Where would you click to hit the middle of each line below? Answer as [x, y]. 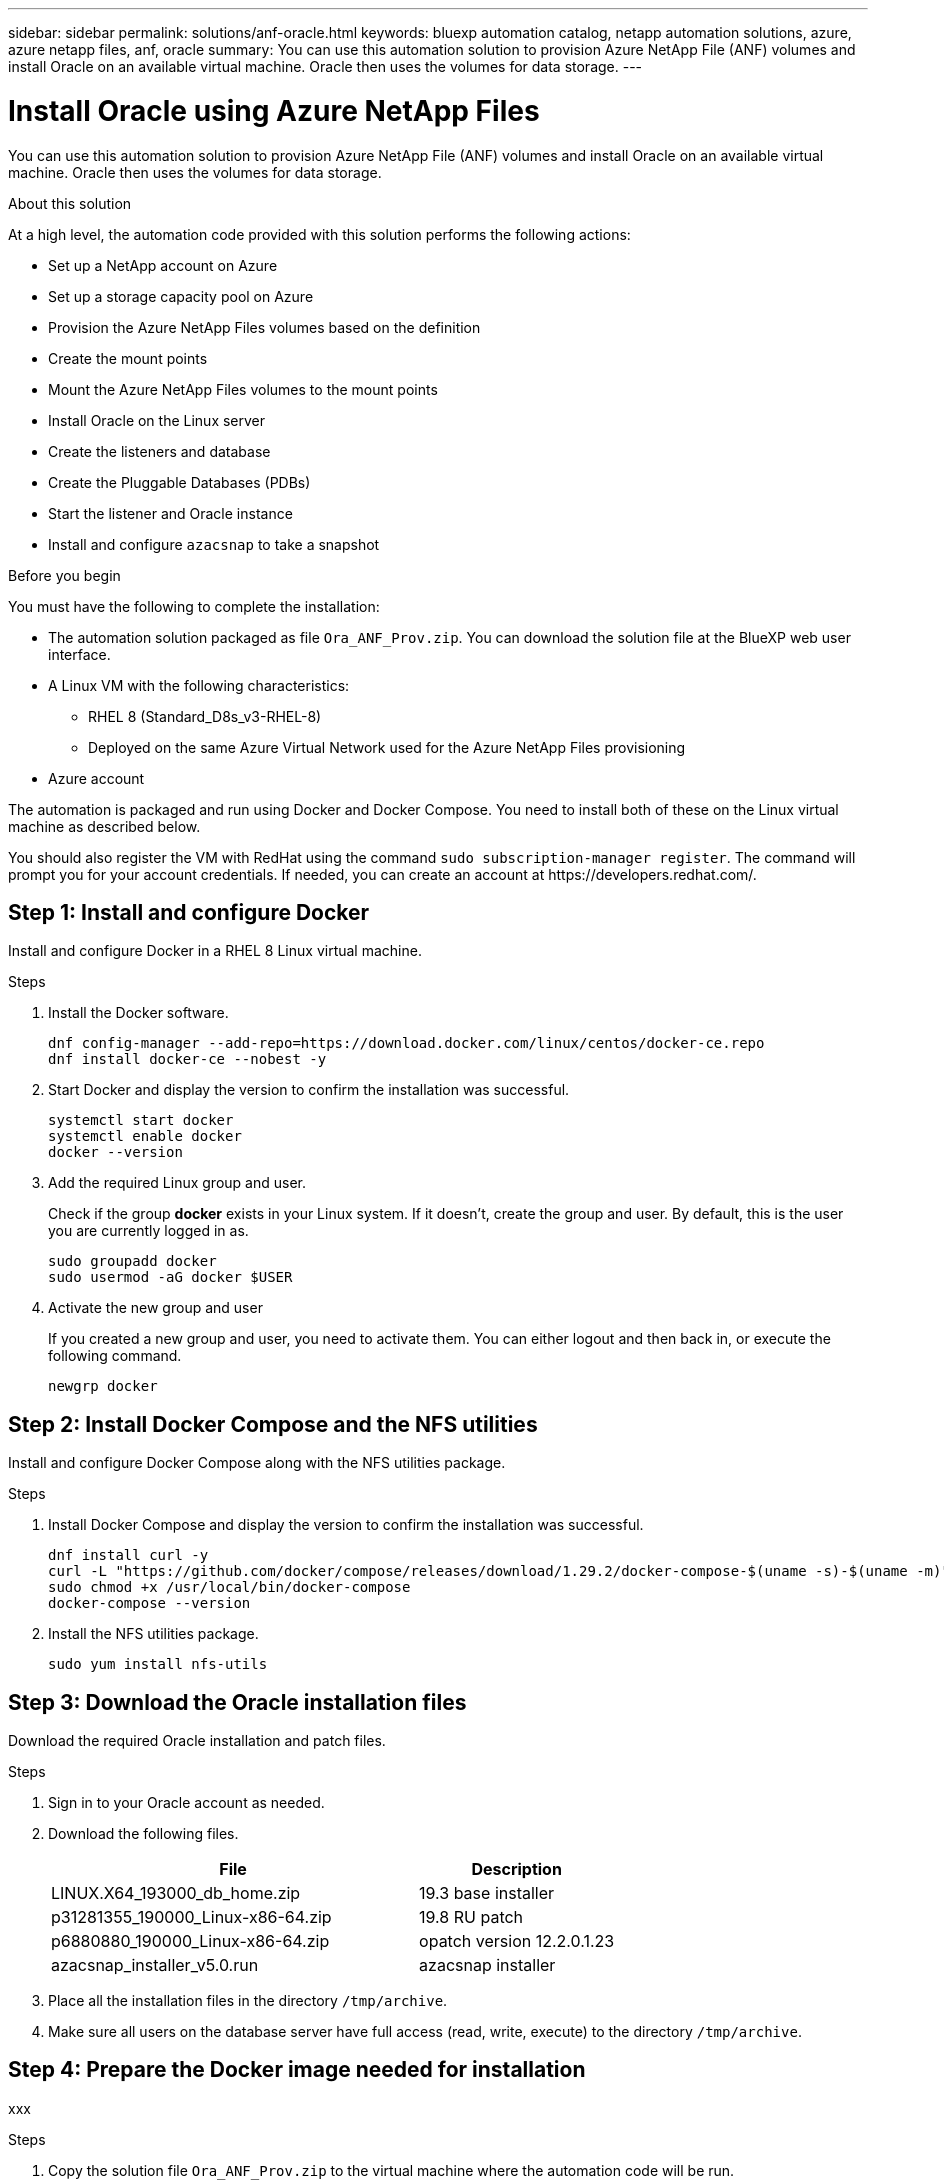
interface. [79, 654]
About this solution [70, 203]
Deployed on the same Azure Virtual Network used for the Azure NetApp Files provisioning [387, 747]
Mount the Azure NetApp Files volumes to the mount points [243, 389]
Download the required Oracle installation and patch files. [197, 1741]
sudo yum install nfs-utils [158, 1664]
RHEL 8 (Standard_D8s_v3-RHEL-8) [205, 716]
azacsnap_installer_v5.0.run [155, 1965]
